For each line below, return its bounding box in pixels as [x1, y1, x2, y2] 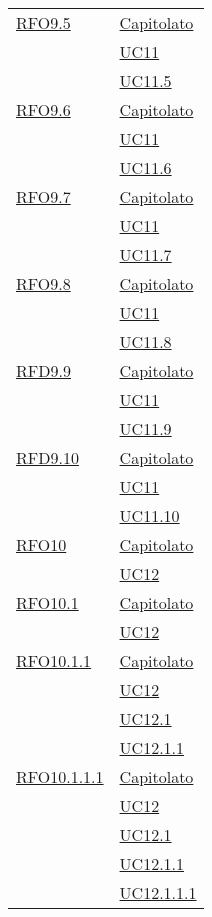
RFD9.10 [16, 446, 79, 469]
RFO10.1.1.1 [16, 765, 104, 788]
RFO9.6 [16, 98, 71, 121]
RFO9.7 [16, 185, 71, 208]
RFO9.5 [16, 11, 71, 34]
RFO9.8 [16, 272, 71, 295]
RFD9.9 [16, 359, 71, 382]
